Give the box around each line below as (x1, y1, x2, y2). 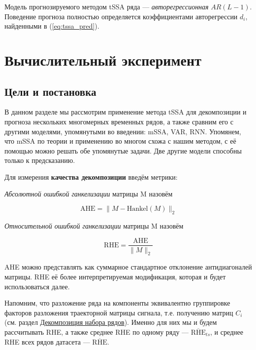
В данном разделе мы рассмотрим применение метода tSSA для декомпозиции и (4, 107, 247, 117)
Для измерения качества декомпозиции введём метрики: (4, 171, 178, 182)
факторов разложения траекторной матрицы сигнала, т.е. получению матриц (4, 307, 233, 317)
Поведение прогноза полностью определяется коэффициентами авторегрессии (4, 11, 238, 21)
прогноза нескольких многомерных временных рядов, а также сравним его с (4, 116, 233, 126)
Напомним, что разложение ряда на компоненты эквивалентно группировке (4, 298, 230, 308)
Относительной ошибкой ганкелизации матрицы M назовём (4, 220, 184, 231)
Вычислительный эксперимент (4, 49, 201, 70)
